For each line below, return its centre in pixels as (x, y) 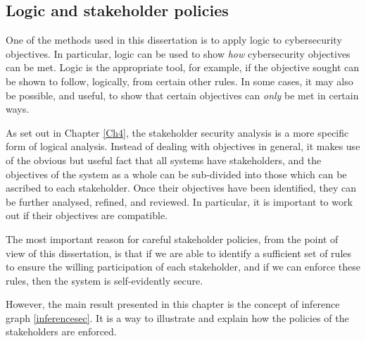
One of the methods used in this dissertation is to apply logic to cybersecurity (174, 40)
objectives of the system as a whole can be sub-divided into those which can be (176, 174)
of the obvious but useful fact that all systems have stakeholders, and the (164, 160)
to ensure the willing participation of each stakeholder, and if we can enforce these (183, 267)
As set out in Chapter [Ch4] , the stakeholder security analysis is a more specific (177, 132)
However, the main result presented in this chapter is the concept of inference (173, 304)
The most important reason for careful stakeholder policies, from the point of (172, 238)
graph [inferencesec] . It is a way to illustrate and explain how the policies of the (177, 317)
